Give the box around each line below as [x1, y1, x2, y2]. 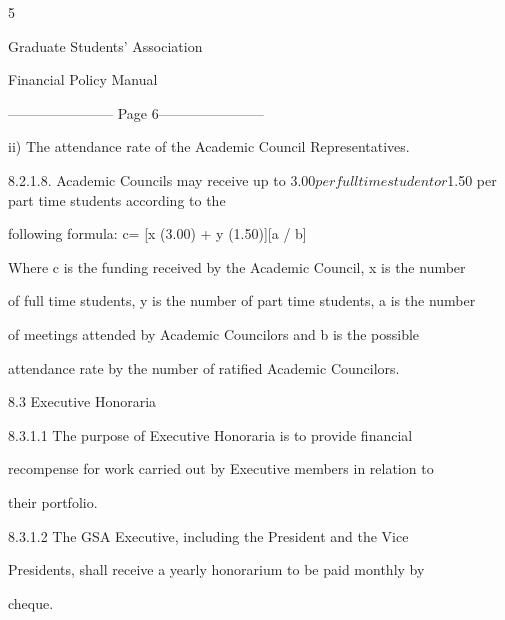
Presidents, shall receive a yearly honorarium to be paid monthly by [8, 559, 425, 580]
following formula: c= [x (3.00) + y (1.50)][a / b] [8, 223, 307, 244]
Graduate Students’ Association [8, 35, 203, 56]
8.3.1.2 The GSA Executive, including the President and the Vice [8, 525, 409, 546]
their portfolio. [8, 491, 98, 512]
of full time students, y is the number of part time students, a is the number [8, 290, 476, 311]
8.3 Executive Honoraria [8, 391, 157, 412]
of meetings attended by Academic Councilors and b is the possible [8, 323, 420, 344]
